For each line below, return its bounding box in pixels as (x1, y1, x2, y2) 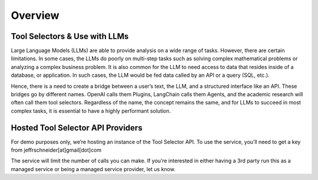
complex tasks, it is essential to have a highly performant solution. (11, 107, 171, 114)
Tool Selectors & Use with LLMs (11, 31, 129, 41)
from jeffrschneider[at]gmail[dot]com (11, 146, 102, 153)
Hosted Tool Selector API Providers (11, 123, 143, 133)
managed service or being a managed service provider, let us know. (11, 165, 176, 172)
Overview (11, 9, 59, 22)
